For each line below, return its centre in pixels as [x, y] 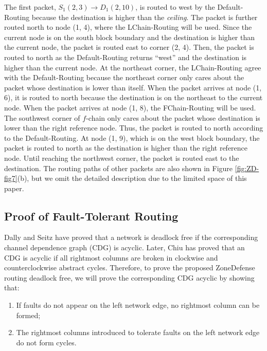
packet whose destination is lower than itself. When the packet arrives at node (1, [133, 87]
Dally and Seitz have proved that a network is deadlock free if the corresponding [131, 237]
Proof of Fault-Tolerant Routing [91, 216]
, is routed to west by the [175, 7]
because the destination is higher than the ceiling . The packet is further [145, 17]
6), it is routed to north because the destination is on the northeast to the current [133, 97]
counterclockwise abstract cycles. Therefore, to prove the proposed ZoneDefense [130, 267]
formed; [28, 315]
